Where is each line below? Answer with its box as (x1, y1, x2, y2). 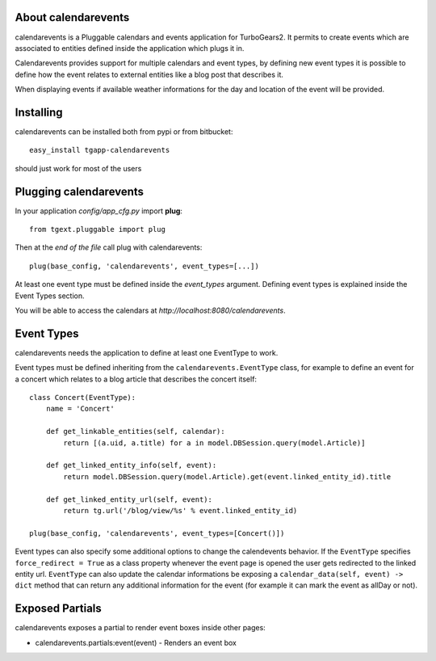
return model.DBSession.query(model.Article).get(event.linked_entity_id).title (63, 472, 392, 481)
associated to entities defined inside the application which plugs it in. (15, 43, 245, 53)
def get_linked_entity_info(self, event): (45, 461, 217, 470)
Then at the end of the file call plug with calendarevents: (15, 242, 203, 252)
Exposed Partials (15, 602, 103, 616)
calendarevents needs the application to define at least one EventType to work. (15, 347, 279, 357)
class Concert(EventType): (29, 393, 136, 402)
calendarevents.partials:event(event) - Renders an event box (35, 638, 237, 647)
